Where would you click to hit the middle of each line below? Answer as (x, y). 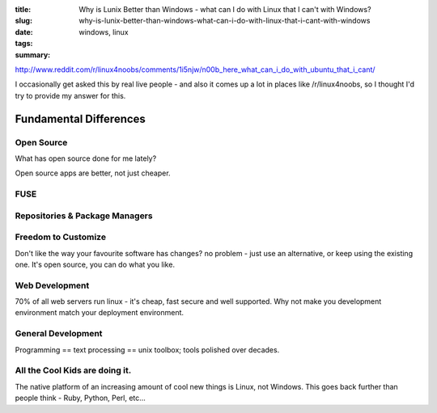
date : (24, 32)
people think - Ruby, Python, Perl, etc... (80, 398)
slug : (23, 21)
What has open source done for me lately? (86, 158)
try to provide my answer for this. (70, 95)
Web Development (52, 285)
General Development (59, 334)
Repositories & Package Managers (84, 216)
